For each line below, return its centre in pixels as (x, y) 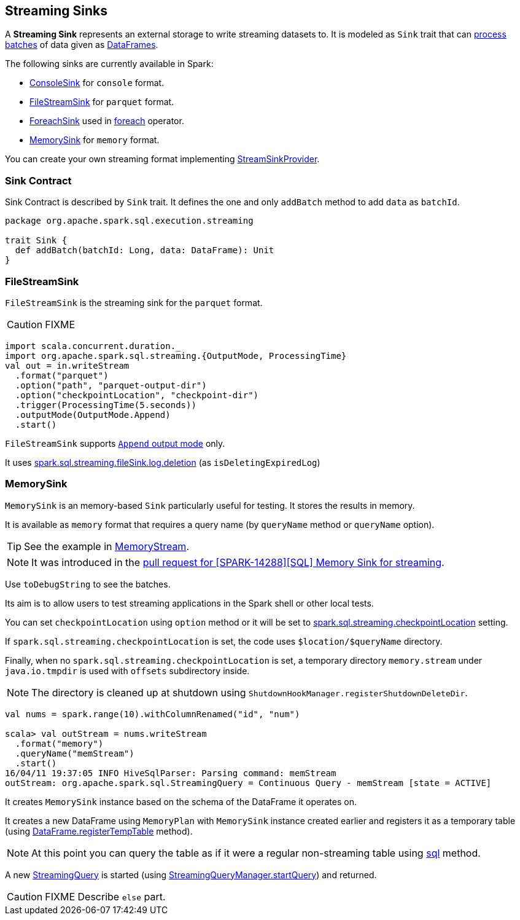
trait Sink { (36, 241)
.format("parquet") (62, 375)
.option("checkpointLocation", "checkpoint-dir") (137, 395)
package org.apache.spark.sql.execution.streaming (129, 221)
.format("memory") (59, 743)
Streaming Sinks (56, 11)
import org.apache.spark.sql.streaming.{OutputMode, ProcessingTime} (176, 356)
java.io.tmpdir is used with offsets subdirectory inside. (127, 670)
